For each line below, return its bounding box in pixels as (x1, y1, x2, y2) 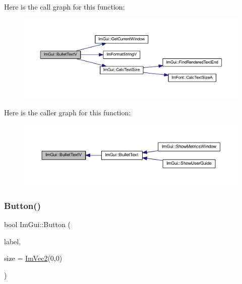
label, (4, 236, 21, 246)
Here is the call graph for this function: (4, 2, 125, 12)
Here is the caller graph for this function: (4, 107, 131, 117)
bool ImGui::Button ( (4, 219, 71, 230)
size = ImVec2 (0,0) (4, 253, 63, 263)
